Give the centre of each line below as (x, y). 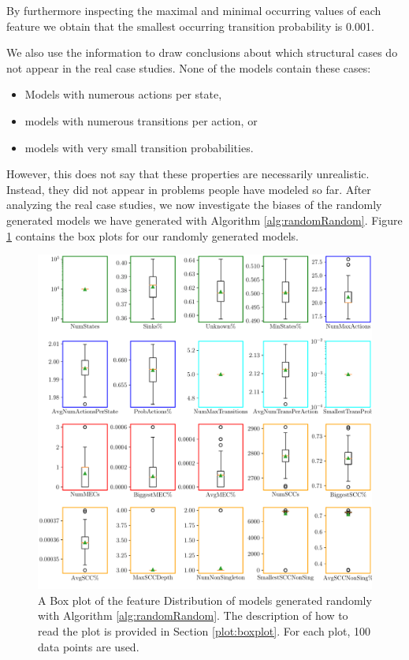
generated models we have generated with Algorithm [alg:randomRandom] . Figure (204, 220)
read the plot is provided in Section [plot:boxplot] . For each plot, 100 (204, 630)
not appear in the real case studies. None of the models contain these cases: (189, 67)
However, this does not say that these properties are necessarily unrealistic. (188, 174)
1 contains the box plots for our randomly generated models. (153, 235)
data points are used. (89, 646)
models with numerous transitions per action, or (141, 120)
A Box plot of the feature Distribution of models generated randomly (205, 600)
